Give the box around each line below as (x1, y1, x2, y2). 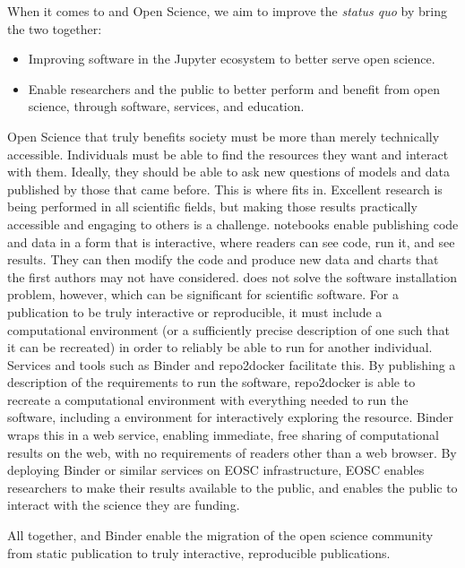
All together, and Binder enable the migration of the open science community (7, 526, 434, 545)
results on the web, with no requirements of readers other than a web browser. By (7, 443, 457, 461)
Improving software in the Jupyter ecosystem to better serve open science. (28, 49, 435, 68)
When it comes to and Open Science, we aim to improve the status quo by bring (7, 2, 448, 20)
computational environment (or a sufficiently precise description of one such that (7, 320, 450, 339)
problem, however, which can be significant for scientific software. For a (7, 285, 399, 304)
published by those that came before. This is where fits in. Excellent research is (7, 179, 443, 198)
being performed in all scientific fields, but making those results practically (7, 197, 418, 216)
